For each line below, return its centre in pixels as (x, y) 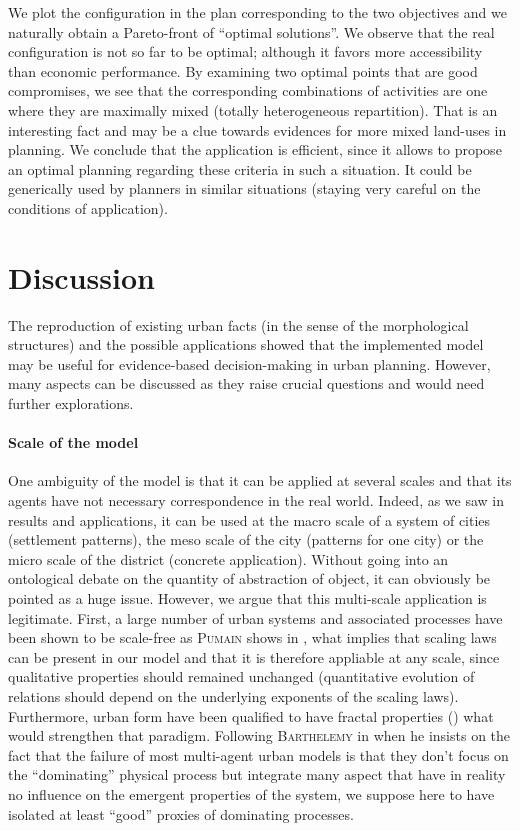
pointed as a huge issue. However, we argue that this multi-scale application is (247, 597)
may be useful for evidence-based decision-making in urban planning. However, (249, 363)
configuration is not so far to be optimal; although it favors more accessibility (245, 51)
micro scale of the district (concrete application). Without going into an (228, 558)
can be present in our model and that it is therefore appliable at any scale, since (254, 656)
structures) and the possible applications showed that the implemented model (246, 344)
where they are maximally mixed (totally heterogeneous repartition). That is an (253, 109)
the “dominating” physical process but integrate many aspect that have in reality (257, 774)
